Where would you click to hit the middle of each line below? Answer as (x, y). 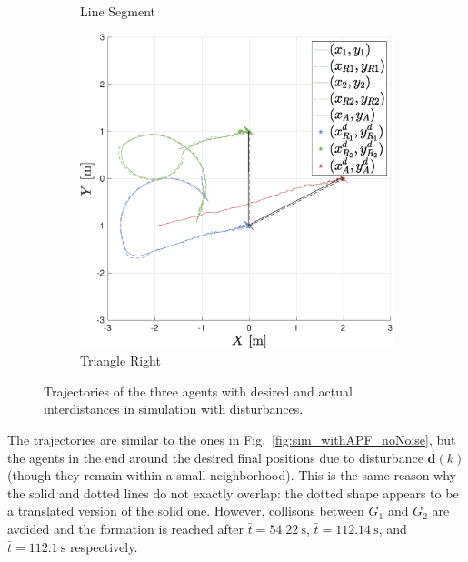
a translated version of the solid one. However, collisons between (186, 511)
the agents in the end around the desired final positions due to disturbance (215, 457)
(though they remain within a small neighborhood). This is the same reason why (232, 475)
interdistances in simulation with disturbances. (174, 409)
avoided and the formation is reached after (125, 528)
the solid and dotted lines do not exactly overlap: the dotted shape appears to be (233, 492)
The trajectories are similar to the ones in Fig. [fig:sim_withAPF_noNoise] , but (232, 439)
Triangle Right (120, 361)
